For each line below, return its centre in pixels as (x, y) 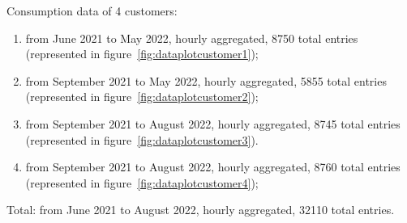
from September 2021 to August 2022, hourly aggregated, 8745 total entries (213, 123)
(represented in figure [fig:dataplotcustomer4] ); (142, 182)
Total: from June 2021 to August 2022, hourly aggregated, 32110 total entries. (201, 210)
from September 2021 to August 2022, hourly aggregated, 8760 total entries (213, 167)
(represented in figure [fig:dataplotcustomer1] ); (142, 54)
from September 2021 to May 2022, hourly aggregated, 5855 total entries (206, 80)
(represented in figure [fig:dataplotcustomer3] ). (142, 139)
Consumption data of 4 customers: (92, 11)
